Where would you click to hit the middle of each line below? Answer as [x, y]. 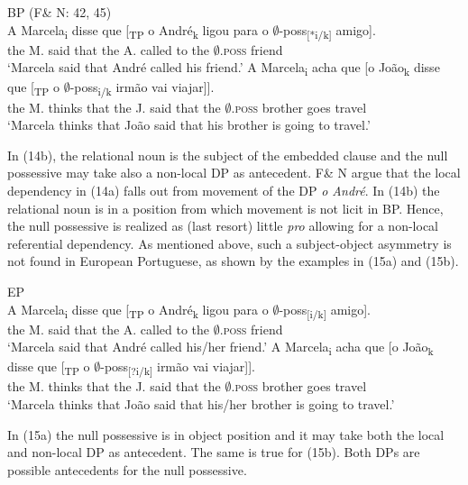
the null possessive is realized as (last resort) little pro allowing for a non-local [223, 226]
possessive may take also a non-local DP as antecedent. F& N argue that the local [234, 173]
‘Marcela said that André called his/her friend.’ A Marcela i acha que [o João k [220, 348]
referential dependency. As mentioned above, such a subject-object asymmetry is [229, 243]
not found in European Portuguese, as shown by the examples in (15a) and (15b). [233, 261]
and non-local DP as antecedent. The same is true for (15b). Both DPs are [214, 452]
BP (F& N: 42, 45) [60, 12]
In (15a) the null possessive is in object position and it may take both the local [226, 434]
